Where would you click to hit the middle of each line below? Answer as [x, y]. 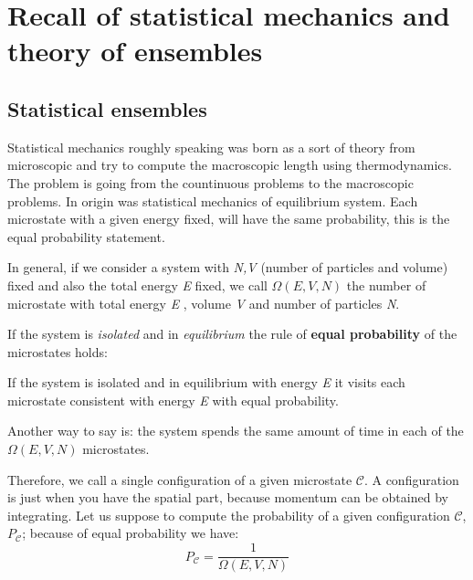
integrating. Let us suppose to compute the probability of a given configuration [229, 515]
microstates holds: [58, 351]
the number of [386, 285]
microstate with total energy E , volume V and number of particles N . [204, 303]
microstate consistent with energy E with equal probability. [173, 400]
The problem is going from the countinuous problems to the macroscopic [210, 182]
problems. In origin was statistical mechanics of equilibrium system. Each [213, 200]
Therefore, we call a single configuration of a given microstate [180, 479]
